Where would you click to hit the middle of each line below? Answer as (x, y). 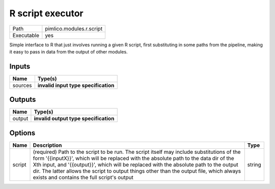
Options (22, 133)
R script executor (46, 13)
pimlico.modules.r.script (74, 29)
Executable (26, 35)
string (254, 165)
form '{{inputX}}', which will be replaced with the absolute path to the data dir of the (133, 158)
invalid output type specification (74, 119)
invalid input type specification (76, 85)
